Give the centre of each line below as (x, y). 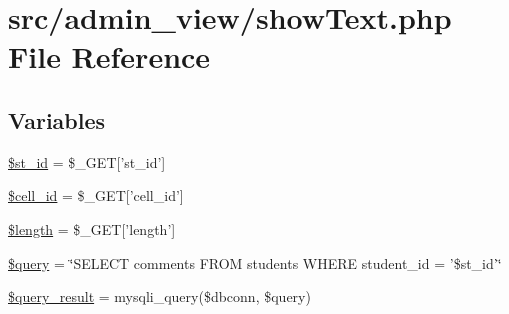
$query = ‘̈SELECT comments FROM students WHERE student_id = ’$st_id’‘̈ (255, 262)
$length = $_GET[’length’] (92, 228)
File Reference (109, 56)
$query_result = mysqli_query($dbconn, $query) (159, 296)
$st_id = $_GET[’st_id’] (87, 161)
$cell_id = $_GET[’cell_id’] (96, 195)
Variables (57, 119)
